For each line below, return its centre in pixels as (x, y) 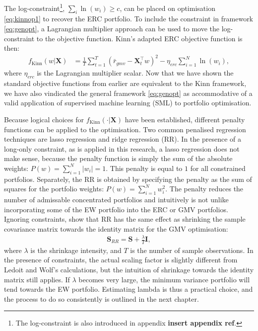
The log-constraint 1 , (34, 7)
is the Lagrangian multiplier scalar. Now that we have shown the (135, 73)
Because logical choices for (44, 119)
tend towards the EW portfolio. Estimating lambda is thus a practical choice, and (129, 289)
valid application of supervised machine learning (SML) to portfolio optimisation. (128, 103)
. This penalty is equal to (144, 168)
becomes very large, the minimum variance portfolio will (164, 279)
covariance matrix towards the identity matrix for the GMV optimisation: (116, 228)
